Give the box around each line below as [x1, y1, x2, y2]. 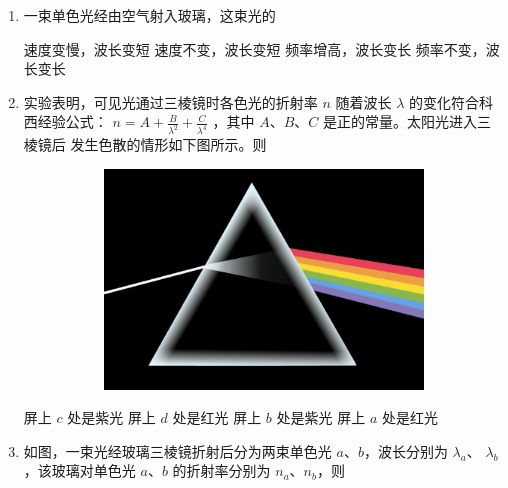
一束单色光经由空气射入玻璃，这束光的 [23, 5, 276, 25]
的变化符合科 [409, 91, 494, 112]
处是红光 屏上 [172, 407, 262, 428]
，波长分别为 [363, 440, 448, 461]
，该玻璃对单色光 [23, 460, 136, 481]
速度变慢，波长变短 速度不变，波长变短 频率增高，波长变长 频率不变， [23, 38, 486, 59]
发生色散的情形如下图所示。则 [70, 134, 267, 155]
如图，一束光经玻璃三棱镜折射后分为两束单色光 [23, 440, 332, 461]
